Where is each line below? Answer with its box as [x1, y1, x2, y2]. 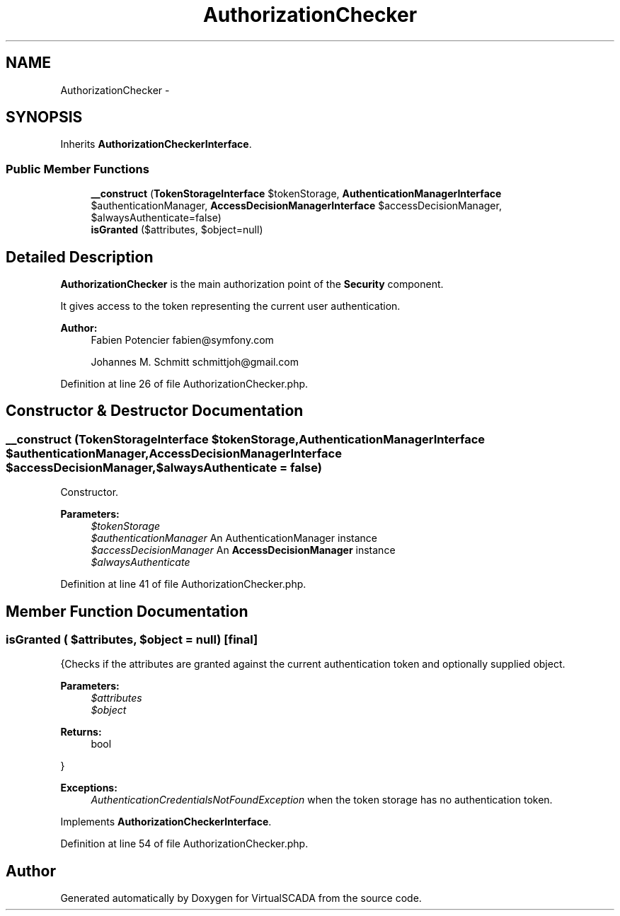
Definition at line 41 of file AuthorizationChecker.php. [60, 578, 306, 591]
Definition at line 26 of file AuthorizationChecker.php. [60, 378, 309, 390]
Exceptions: [60, 782, 117, 794]
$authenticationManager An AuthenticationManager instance [91, 532, 377, 545]
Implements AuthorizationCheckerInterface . [60, 816, 272, 828]
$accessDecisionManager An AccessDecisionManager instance [91, 544, 396, 557]
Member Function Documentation [6, 602, 248, 620]
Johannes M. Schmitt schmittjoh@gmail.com [91, 356, 299, 369]
